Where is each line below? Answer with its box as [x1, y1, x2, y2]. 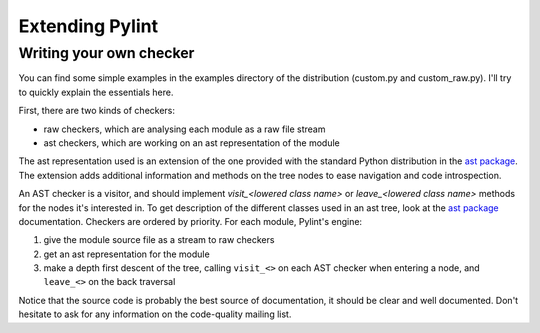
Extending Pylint [18, 15, 159, 37]
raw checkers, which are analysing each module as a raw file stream [43, 123, 326, 135]
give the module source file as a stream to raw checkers [43, 234, 275, 246]
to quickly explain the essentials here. [18, 86, 174, 98]
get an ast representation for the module [43, 248, 210, 260]
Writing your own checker [18, 44, 195, 62]
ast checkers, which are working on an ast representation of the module [43, 136, 340, 149]
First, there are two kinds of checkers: [18, 105, 175, 117]
